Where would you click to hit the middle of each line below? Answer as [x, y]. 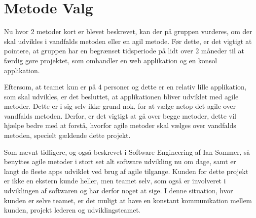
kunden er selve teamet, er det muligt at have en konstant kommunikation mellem [128, 200]
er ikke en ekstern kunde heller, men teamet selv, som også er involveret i [115, 181]
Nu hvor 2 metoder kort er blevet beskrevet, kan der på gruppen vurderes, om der [128, 31]
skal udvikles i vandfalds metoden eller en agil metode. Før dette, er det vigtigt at [128, 41]
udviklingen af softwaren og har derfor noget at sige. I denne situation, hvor [119, 191]
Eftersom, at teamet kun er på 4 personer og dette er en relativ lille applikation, [125, 87]
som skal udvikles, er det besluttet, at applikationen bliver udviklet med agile [121, 96]
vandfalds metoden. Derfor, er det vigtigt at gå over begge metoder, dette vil [120, 115]
